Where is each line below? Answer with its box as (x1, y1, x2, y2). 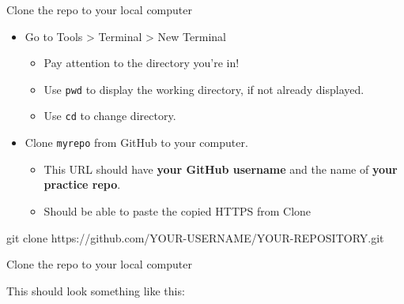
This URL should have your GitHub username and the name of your (43, 160, 398, 177)
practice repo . (43, 176, 121, 193)
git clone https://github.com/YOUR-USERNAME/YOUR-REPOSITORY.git (6, 229, 384, 246)
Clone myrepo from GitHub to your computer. (25, 134, 248, 151)
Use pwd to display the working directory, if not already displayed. (43, 81, 364, 97)
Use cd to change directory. (43, 107, 176, 124)
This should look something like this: (6, 282, 185, 298)
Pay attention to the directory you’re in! (43, 54, 240, 71)
